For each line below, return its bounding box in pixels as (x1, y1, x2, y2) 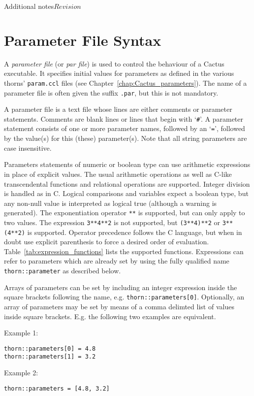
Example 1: (4, 328, 38, 338)
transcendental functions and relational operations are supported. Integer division (4, 178, 250, 189)
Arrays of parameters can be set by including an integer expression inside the (4, 282, 237, 292)
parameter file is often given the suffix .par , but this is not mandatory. (4, 87, 219, 98)
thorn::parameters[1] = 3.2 (4, 353, 96, 361)
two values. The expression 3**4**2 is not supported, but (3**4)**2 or (4, 217, 221, 227)
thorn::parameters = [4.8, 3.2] (4, 385, 110, 392)
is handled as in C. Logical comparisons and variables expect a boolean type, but (4, 188, 249, 198)
